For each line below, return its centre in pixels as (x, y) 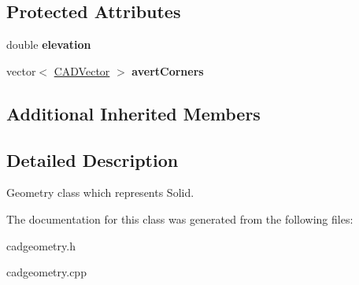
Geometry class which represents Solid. (100, 192)
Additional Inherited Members (133, 113)
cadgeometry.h (41, 245)
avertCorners (168, 70)
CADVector (82, 70)
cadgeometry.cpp (46, 272)
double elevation (49, 44)
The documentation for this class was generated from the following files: (180, 218)
